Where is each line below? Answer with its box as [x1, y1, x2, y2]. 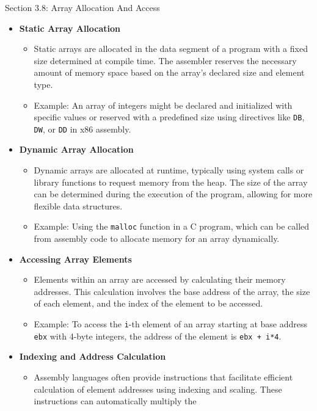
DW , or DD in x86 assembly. [34, 122, 131, 135]
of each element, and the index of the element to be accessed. [34, 297, 263, 310]
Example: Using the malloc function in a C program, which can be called [34, 220, 310, 233]
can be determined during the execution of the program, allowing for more [34, 187, 313, 200]
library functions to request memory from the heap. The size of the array [34, 175, 308, 188]
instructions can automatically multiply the [34, 395, 197, 407]
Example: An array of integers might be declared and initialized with [34, 98, 293, 111]
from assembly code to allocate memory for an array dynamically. [34, 232, 280, 245]
